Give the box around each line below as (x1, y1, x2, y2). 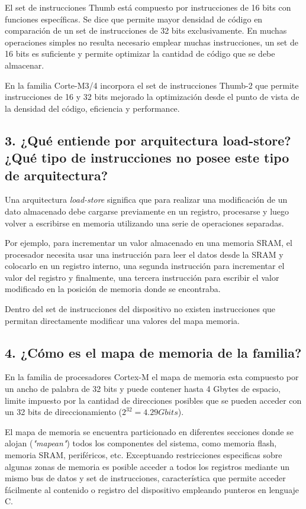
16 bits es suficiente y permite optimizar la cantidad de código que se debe (5, 47, 275, 60)
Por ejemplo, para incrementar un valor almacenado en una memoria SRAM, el (5, 236, 292, 249)
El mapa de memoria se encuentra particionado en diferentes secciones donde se (5, 425, 294, 437)
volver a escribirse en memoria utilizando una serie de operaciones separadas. (5, 216, 284, 229)
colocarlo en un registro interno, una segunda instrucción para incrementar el (5, 260, 285, 272)
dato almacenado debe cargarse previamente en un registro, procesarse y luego (5, 205, 289, 217)
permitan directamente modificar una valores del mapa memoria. (5, 314, 240, 326)
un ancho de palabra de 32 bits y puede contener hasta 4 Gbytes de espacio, (5, 382, 281, 395)
